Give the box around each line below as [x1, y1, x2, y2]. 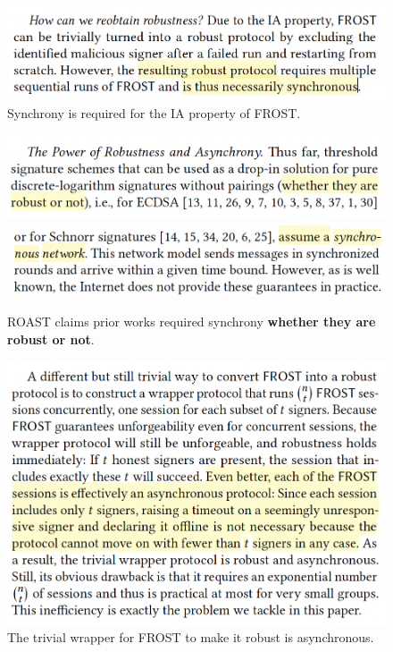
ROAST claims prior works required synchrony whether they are [7, 312, 376, 331]
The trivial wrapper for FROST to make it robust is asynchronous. [7, 628, 374, 647]
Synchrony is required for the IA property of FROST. [7, 104, 301, 123]
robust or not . [7, 329, 95, 348]
